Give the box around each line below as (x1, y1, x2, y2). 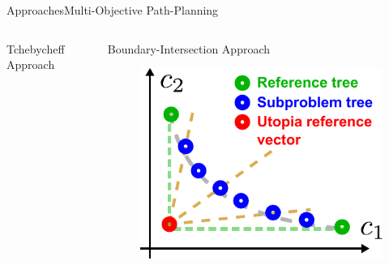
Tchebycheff (6, 40, 65, 57)
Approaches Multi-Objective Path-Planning (6, 2, 219, 18)
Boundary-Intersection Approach (107, 40, 271, 57)
